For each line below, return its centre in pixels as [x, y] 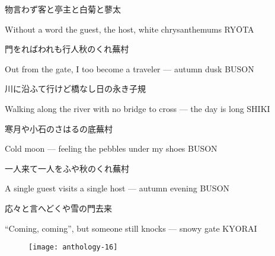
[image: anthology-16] [73, 247]
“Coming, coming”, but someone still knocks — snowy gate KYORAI [131, 228]
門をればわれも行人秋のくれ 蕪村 [67, 49]
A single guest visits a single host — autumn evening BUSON [117, 188]
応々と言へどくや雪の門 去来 [58, 208]
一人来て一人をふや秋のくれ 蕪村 [67, 168]
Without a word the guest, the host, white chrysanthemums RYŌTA [129, 29]
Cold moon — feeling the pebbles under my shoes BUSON [111, 148]
